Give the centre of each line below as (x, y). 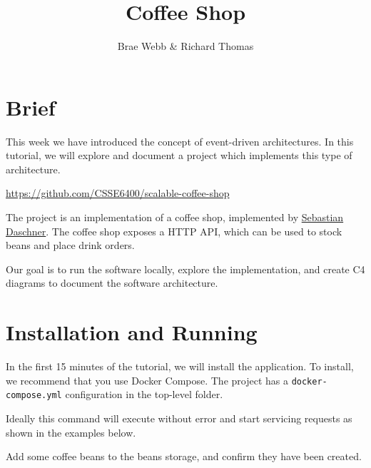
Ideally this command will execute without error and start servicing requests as (179, 418)
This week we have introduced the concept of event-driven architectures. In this (180, 141)
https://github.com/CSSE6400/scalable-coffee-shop (118, 193)
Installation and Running (132, 332)
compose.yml (34, 396)
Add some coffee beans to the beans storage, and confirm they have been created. (184, 456)
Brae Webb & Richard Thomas (185, 46)
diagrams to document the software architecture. (112, 283)
